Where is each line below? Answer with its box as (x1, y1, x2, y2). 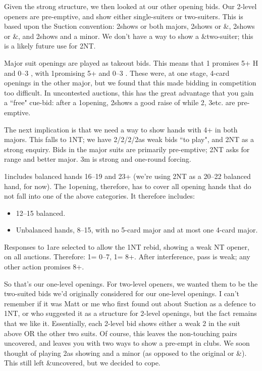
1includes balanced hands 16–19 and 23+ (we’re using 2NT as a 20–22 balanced (4, 170, 251, 181)
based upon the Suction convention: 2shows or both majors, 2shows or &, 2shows (4, 21, 255, 31)
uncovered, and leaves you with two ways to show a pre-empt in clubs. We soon (4, 338, 250, 348)
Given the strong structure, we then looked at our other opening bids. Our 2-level (4, 1, 257, 11)
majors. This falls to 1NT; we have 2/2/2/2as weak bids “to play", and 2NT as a (4, 134, 254, 145)
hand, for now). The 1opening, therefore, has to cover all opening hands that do (4, 180, 251, 191)
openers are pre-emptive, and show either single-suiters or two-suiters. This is (4, 11, 243, 21)
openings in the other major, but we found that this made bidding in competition (4, 77, 256, 88)
